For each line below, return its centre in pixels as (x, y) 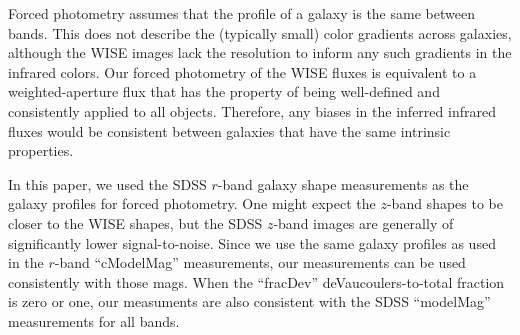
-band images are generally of (363, 222)
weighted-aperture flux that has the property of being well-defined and (224, 91)
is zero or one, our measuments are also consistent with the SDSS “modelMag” (249, 301)
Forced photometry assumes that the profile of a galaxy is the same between (241, 13)
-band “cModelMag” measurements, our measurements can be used (260, 262)
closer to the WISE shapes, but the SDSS (135, 222)
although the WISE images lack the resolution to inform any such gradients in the (260, 52)
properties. (41, 150)
